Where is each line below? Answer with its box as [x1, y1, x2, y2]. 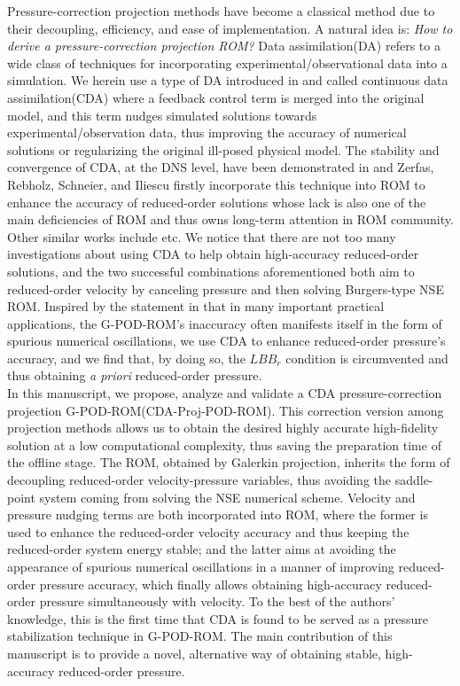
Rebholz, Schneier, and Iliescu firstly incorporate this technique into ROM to [7, 175, 425, 193]
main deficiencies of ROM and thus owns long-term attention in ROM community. [7, 210, 454, 229]
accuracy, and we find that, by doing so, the [7, 348, 246, 367]
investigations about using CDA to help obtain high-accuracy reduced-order [7, 245, 419, 263]
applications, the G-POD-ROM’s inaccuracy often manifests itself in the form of [7, 314, 442, 332]
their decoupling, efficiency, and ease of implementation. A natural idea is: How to [7, 19, 453, 37]
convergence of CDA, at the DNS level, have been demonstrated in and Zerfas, [7, 158, 434, 176]
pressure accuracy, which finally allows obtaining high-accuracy [39, 574, 382, 593]
